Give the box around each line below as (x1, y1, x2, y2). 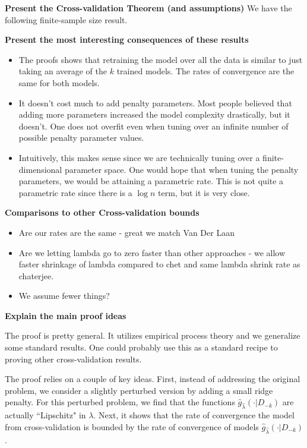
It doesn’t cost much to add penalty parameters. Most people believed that (18, 96, 292, 109)
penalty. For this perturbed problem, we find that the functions (5, 396, 235, 408)
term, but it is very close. (158, 186, 250, 198)
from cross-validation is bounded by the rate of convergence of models (5, 420, 259, 433)
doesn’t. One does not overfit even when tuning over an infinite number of (18, 119, 289, 132)
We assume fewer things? (18, 289, 110, 302)
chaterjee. (18, 269, 54, 282)
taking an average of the (18, 65, 107, 77)
